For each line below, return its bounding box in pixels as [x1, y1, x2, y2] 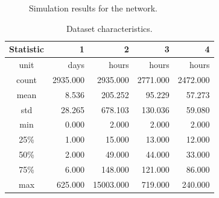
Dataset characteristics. [66, 22, 153, 34]
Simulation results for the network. [29, 2, 158, 14]
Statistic [9, 43, 44, 55]
